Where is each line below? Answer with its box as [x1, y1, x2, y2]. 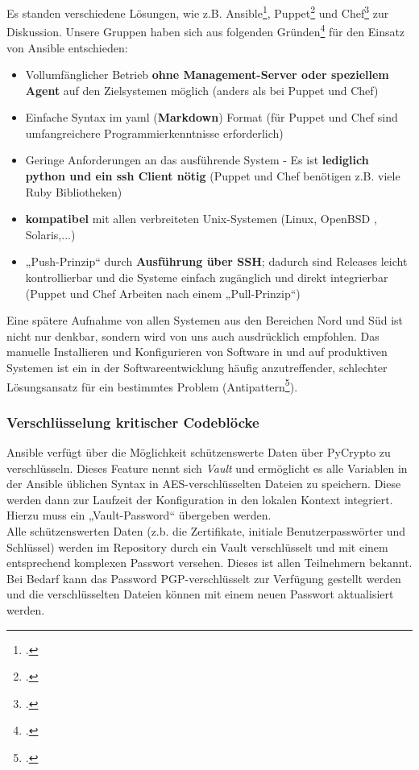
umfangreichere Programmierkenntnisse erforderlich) [25, 124, 284, 141]
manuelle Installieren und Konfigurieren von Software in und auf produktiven [6, 343, 388, 360]
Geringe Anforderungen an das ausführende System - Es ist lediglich [25, 151, 369, 168]
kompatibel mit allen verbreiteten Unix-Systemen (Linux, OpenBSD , [25, 210, 377, 227]
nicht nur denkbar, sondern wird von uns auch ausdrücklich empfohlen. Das [6, 327, 380, 344]
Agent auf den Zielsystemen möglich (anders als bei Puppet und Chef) [25, 81, 379, 98]
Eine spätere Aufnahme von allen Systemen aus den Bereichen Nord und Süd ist [6, 312, 403, 329]
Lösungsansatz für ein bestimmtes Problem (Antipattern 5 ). [6, 375, 298, 395]
